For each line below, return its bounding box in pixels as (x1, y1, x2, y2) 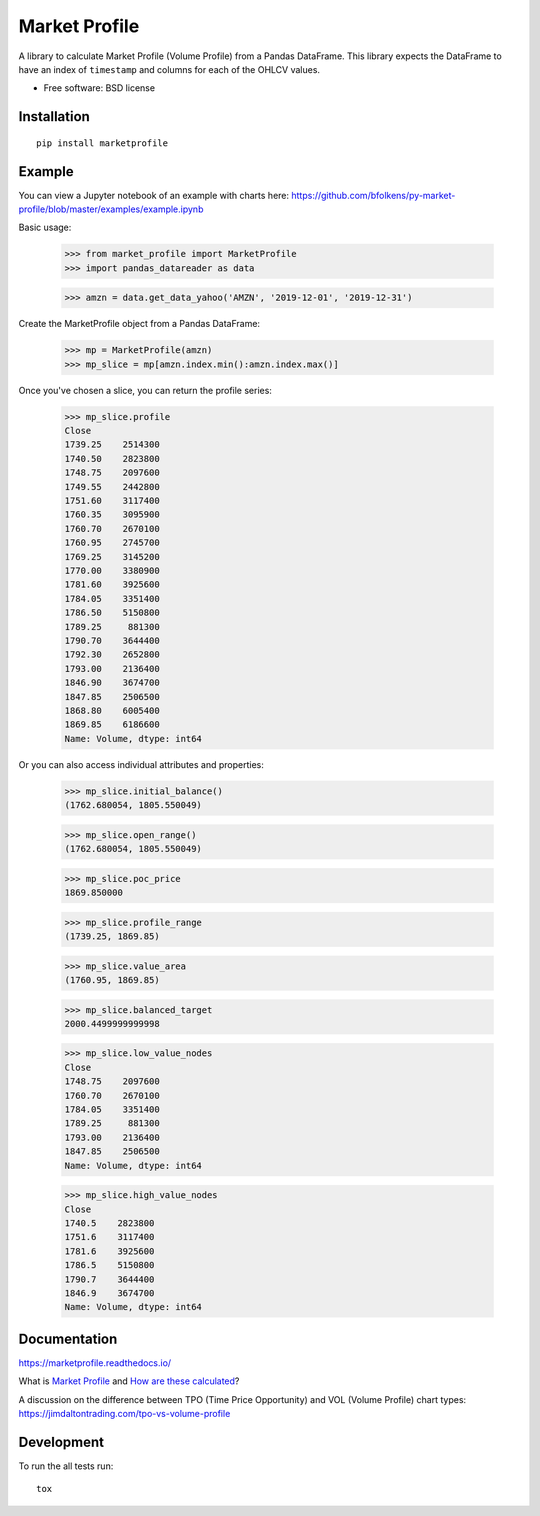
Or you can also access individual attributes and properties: (18, 758, 264, 770)
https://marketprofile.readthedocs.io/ (18, 1356, 172, 1369)
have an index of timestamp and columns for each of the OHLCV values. (18, 63, 320, 75)
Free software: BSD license (43, 82, 155, 94)
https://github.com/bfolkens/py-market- (291, 189, 456, 201)
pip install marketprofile (36, 137, 169, 149)
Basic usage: (18, 221, 72, 234)
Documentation (18, 1330, 118, 1347)
